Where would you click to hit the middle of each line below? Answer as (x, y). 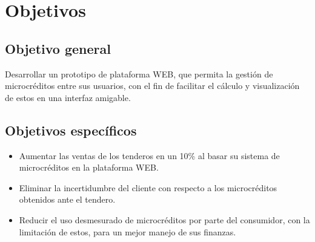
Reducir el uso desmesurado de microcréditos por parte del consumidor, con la (164, 219)
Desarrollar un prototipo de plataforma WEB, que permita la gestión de (139, 74)
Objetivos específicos (71, 130)
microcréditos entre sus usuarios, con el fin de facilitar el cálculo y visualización (152, 86)
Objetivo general (58, 48)
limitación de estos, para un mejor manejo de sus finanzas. (128, 231)
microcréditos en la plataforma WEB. (89, 167)
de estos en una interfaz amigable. (68, 97)
